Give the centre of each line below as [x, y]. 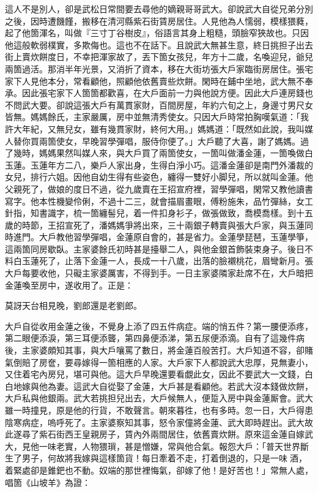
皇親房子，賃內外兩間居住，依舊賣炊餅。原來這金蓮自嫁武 [197, 434]
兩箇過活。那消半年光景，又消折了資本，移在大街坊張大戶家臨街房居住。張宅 [159, 68]
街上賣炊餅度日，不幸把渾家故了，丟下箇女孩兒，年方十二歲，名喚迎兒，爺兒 [159, 57]
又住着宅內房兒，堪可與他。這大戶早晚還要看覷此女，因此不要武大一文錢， [155, 374]
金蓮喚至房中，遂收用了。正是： [69, 285]
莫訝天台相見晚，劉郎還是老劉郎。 [73, 305]
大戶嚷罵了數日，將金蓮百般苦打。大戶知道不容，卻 [202, 350]
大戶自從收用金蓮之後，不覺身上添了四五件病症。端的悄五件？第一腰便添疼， [159, 326]
